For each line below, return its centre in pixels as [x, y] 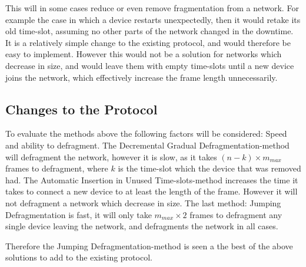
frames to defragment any [236, 214]
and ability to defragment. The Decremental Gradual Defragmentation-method [147, 145]
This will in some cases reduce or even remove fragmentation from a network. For [152, 8]
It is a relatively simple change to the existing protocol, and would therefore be [148, 42]
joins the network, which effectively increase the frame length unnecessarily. [142, 77]
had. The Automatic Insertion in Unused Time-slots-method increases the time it [152, 179]
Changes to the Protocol [82, 109]
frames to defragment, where [57, 168]
